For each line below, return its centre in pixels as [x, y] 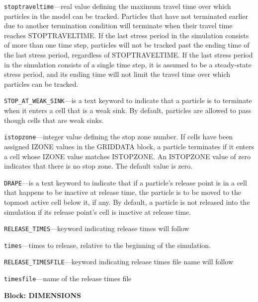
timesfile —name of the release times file [68, 278]
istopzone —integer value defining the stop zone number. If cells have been [119, 137]
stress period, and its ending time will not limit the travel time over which [117, 74]
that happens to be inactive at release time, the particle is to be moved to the [123, 192]
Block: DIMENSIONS [43, 295]
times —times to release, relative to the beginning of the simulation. [108, 245]
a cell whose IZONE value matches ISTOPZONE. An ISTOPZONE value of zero [128, 156]
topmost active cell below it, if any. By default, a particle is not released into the [127, 202]
